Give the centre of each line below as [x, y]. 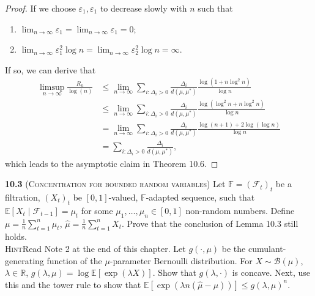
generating [24, 260]
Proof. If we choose [40, 8]
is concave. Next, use [271, 272]
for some [97, 210]
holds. [16, 236]
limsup [52, 87]
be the [234, 249]
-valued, [123, 197]
